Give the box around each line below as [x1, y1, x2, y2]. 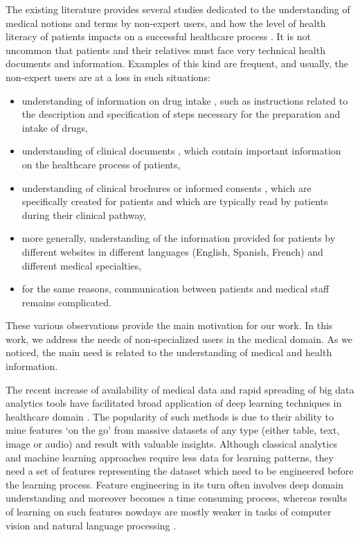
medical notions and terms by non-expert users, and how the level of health [6, 15, 326, 30]
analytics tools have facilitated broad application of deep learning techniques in [6, 396, 342, 410]
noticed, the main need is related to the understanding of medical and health [6, 345, 332, 360]
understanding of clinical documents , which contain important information [21, 143, 341, 158]
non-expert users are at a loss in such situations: [6, 69, 210, 84]
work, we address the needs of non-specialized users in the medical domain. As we [6, 331, 353, 346]
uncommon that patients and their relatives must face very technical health [6, 42, 325, 57]
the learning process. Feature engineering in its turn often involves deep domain [6, 477, 343, 491]
